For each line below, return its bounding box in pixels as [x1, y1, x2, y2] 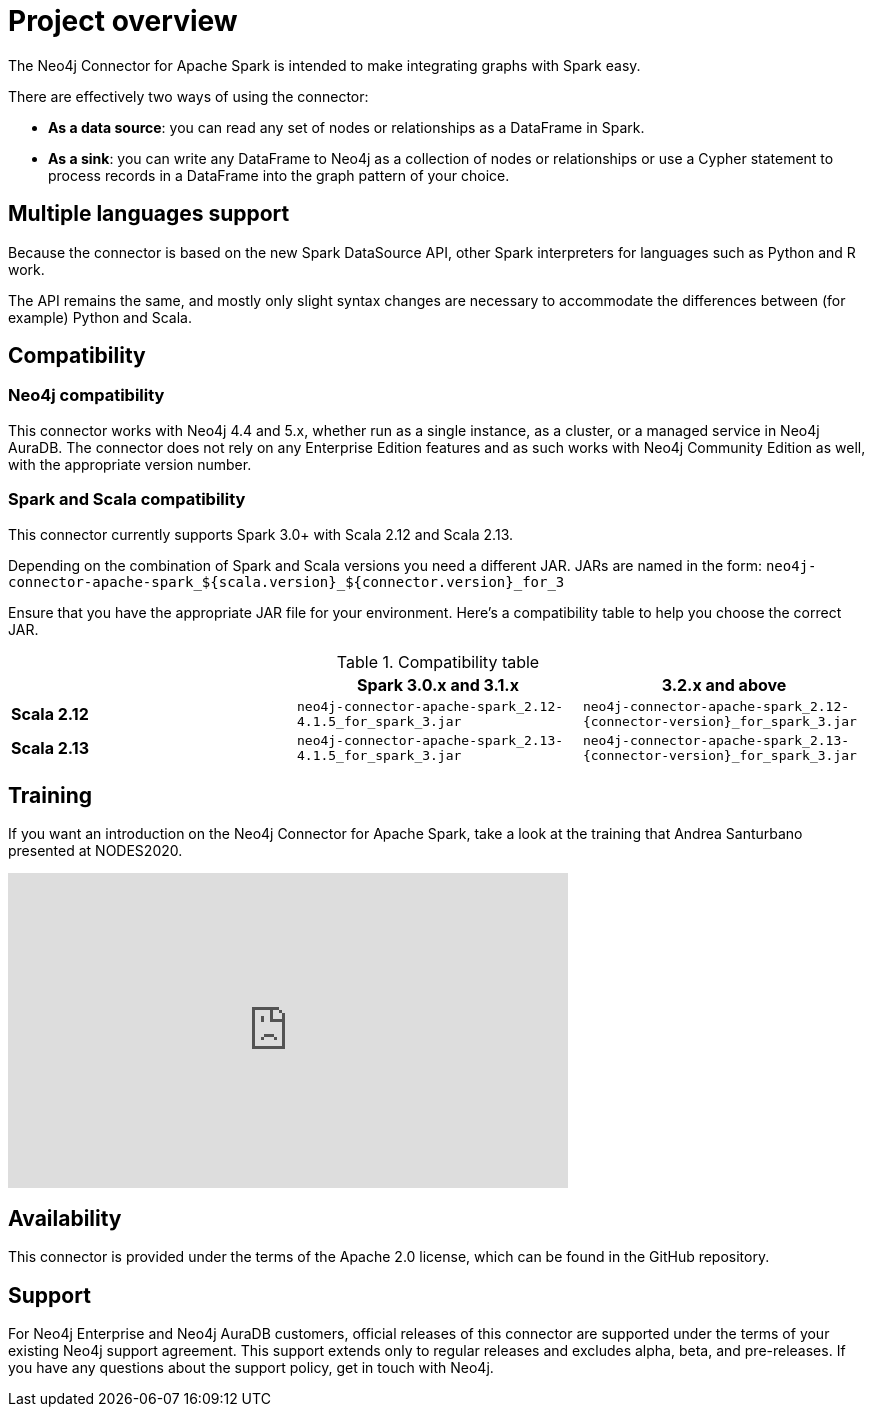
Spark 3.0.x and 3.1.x [356, 674, 519, 695]
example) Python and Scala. [8, 308, 193, 326]
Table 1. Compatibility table [336, 651, 540, 672]
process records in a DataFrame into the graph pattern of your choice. [48, 166, 510, 184]
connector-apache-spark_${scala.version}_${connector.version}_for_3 [8, 573, 565, 590]
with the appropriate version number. [8, 455, 252, 473]
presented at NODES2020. [8, 842, 183, 860]
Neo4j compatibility [8, 385, 165, 406]
